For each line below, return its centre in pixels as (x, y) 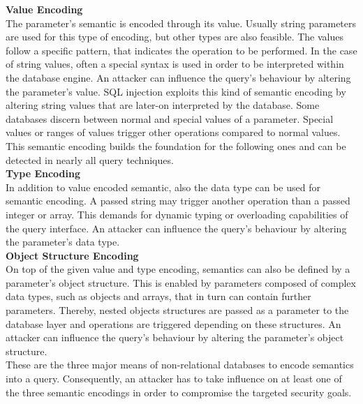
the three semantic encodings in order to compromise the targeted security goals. (179, 392)
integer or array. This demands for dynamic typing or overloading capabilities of (177, 214)
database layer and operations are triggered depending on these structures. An (173, 323)
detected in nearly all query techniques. (90, 159)
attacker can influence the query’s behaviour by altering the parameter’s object (175, 337)
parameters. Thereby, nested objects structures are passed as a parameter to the (177, 310)
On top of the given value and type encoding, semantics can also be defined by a (178, 269)
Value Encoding (44, 9)
